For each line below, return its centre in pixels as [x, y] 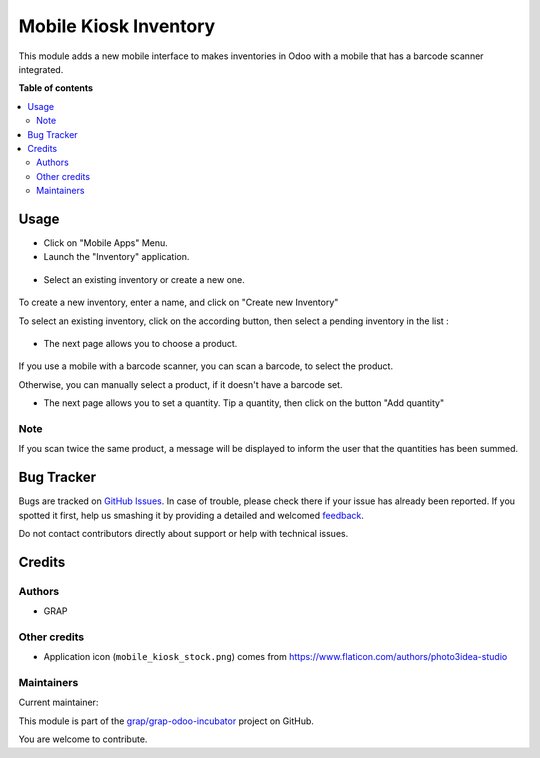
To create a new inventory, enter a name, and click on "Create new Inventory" [178, 302]
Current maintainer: [58, 702]
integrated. [41, 69]
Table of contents [56, 88]
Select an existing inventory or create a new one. [144, 279]
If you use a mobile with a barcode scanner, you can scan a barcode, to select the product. [206, 366]
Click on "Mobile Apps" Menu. [106, 242]
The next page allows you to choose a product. [140, 343]
